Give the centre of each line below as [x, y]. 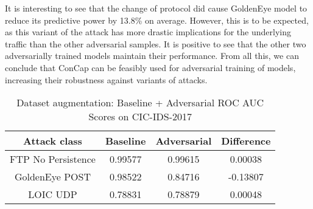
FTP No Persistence [53, 159]
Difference [246, 141]
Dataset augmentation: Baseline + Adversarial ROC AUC [140, 103]
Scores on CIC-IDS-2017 [140, 117]
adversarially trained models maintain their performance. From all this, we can [152, 56]
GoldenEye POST [52, 177]
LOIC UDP [53, 194]
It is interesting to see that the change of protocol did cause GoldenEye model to [156, 8]
